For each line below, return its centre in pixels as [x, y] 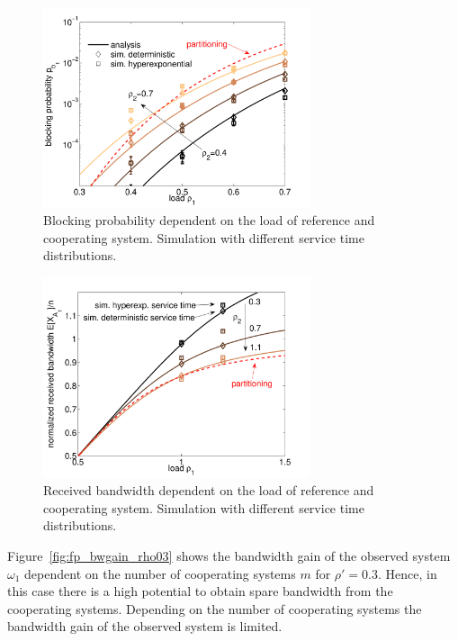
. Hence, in [408, 573]
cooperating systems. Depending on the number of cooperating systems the [215, 608]
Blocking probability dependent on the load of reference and [209, 220]
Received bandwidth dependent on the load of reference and [209, 490]
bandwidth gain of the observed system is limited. [145, 626]
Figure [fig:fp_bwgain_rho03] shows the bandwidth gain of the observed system [229, 555]
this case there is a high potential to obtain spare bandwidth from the [200, 591]
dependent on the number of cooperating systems [160, 573]
